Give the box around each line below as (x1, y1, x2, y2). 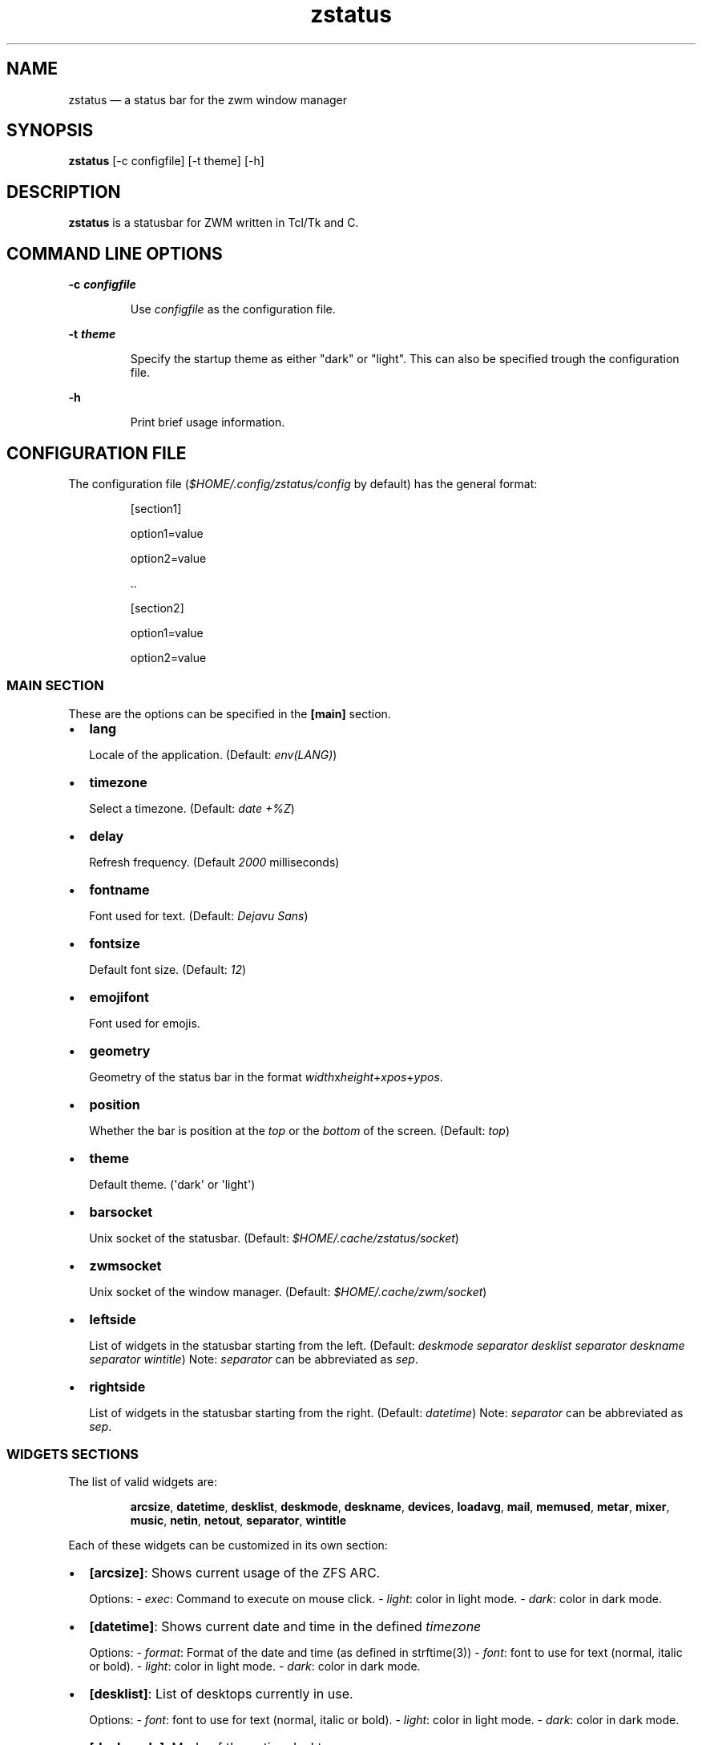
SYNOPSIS (6, 120, 94, 141)
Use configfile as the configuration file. (130, 302, 336, 317)
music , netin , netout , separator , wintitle (130, 1513, 347, 1528)
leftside (89, 1311, 136, 1327)
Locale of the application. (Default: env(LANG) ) (89, 747, 337, 761)
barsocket (89, 1203, 153, 1220)
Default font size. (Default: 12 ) (89, 962, 247, 976)
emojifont (89, 988, 149, 1005)
